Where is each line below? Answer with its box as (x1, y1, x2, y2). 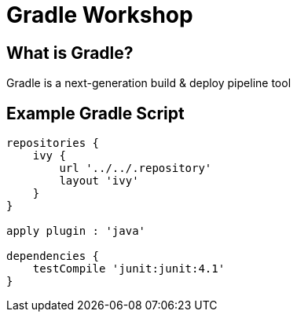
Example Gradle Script (6, 103, 185, 123)
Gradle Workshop (6, 2, 193, 28)
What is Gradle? (6, 42, 134, 63)
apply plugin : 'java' (6, 225, 146, 238)
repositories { (6, 137, 100, 150)
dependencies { (6, 250, 100, 263)
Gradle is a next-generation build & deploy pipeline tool (6, 76, 291, 90)
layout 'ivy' (59, 174, 139, 188)
